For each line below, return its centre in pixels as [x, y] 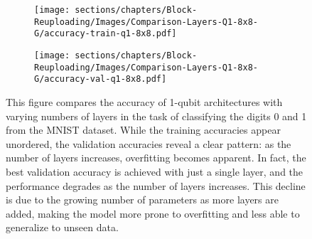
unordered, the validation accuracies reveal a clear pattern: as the [149, 143]
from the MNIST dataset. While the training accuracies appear [143, 130]
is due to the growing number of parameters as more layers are [142, 200]
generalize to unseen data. [62, 227]
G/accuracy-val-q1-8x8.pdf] [101, 79]
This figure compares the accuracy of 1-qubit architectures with [144, 101]
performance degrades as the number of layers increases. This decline [156, 185]
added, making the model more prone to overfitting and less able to [153, 213]
